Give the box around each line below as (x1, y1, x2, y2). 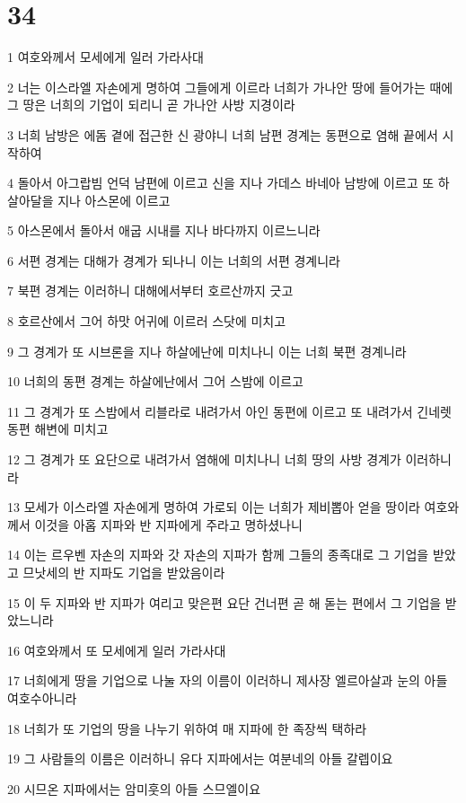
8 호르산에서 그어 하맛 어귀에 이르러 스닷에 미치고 (7, 312, 286, 331)
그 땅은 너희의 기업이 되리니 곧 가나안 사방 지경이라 (7, 95, 295, 114)
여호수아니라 (7, 688, 77, 707)
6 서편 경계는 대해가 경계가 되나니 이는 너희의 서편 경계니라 (7, 251, 340, 269)
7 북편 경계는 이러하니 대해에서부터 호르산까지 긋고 (7, 281, 294, 300)
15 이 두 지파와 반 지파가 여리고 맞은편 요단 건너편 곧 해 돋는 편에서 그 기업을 (7, 593, 442, 612)
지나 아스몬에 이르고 (57, 190, 171, 209)
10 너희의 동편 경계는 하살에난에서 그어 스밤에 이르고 (7, 372, 303, 391)
